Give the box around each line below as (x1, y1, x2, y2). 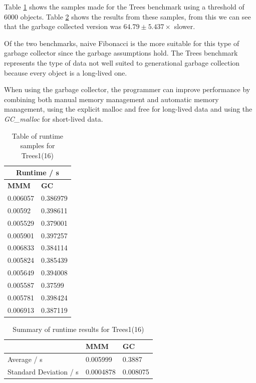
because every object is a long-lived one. (4, 67, 127, 78)
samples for (20, 140, 55, 151)
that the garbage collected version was (4, 21, 121, 32)
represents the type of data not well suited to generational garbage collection (4, 57, 240, 68)
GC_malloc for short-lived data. (4, 113, 103, 124)
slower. (174, 21, 195, 32)
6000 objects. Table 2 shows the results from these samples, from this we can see (4, 11, 251, 22)
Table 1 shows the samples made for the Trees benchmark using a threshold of (4, 2, 244, 12)
